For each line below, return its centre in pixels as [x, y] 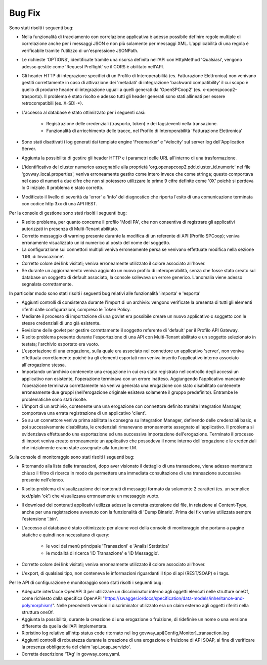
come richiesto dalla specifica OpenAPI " [63, 598]
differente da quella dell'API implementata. [65, 626]
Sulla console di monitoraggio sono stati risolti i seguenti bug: [72, 457]
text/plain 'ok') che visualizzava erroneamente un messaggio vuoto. [90, 496]
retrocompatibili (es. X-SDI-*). [52, 103]
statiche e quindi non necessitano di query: [66, 535]
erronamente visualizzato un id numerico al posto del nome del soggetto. [96, 243]
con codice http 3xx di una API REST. [59, 204]
